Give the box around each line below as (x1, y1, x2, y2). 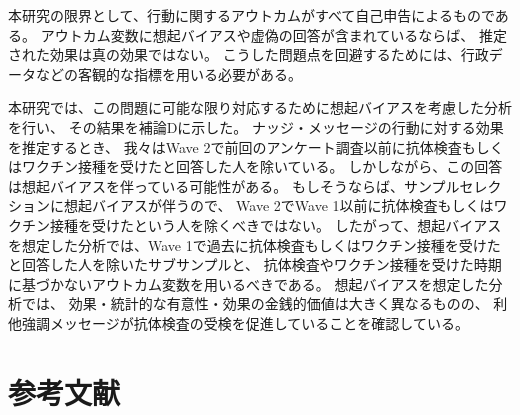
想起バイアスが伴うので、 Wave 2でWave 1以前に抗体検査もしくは (63, 195, 494, 216)
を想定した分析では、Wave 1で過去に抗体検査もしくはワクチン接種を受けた (8, 234, 501, 255)
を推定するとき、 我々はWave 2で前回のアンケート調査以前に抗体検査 (8, 136, 462, 157)
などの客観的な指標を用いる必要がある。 (35, 63, 302, 84)
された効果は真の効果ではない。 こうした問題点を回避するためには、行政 (8, 44, 489, 65)
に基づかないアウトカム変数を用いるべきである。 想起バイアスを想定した (8, 273, 489, 294)
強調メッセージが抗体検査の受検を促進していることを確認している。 (21, 312, 469, 333)
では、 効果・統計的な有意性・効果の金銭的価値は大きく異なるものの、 (21, 293, 489, 314)
